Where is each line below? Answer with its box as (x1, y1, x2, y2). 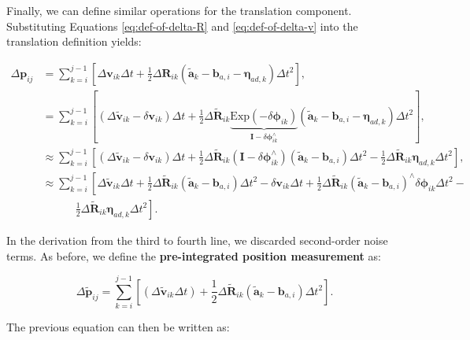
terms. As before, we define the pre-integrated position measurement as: (6, 247, 381, 264)
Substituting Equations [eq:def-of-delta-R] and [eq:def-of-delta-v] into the (6, 17, 358, 34)
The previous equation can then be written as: (6, 319, 230, 335)
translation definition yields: (6, 33, 142, 50)
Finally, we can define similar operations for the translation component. (6, 2, 352, 18)
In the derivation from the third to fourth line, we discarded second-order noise (6, 231, 388, 248)
